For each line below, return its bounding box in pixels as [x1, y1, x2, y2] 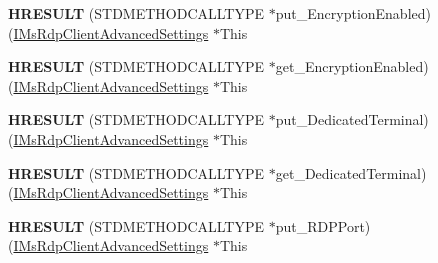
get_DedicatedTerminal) [275, 162, 427, 183]
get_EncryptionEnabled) [275, 56, 429, 77]
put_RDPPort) [275, 215, 371, 236]
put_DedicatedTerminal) [275, 109, 429, 130]
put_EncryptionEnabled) [275, 3, 431, 23]
